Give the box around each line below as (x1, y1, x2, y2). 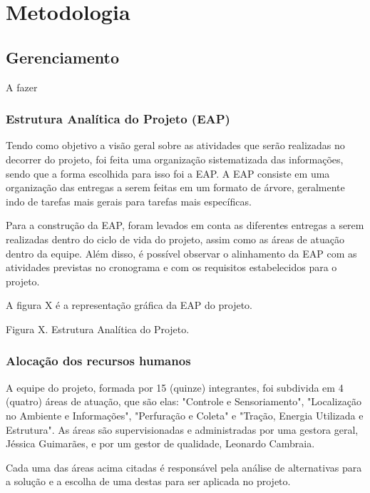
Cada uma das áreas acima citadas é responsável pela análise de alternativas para (6, 459, 362, 474)
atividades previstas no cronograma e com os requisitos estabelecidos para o (6, 260, 337, 275)
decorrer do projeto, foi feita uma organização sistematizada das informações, (6, 151, 344, 166)
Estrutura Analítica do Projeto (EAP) (6, 110, 230, 128)
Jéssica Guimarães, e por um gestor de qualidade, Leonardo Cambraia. (6, 436, 315, 451)
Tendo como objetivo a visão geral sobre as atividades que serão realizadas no (6, 138, 345, 153)
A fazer (6, 79, 38, 94)
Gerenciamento (6, 46, 120, 68)
